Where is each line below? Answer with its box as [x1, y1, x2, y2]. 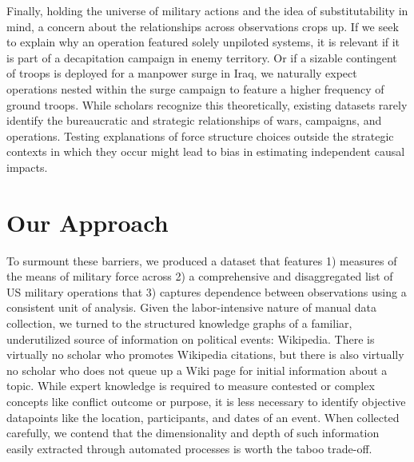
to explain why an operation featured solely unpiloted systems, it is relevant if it [6, 34, 400, 50]
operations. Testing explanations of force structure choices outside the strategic [6, 127, 394, 144]
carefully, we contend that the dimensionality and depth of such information [6, 424, 380, 441]
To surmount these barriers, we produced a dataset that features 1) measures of [6, 252, 397, 269]
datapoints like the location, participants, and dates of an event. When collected [6, 408, 400, 425]
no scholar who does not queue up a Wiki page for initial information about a [6, 361, 388, 378]
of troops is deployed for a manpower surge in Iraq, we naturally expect [6, 65, 357, 82]
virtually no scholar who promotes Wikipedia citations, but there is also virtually [6, 346, 404, 363]
